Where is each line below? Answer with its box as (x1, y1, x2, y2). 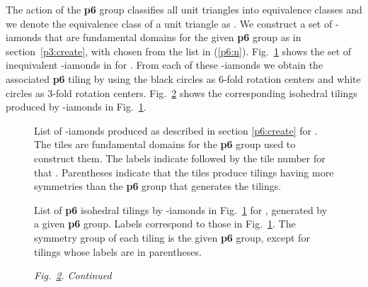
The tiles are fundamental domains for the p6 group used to (34, 137, 296, 152)
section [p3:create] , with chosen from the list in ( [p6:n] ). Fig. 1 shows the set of (6, 43, 352, 58)
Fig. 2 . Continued (34, 268, 112, 283)
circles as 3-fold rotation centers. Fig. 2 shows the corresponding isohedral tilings (6, 85, 357, 100)
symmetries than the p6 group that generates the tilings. (34, 179, 282, 193)
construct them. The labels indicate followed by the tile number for (34, 150, 326, 165)
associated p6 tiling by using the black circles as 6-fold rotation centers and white (6, 71, 361, 86)
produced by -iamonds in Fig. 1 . (6, 99, 146, 114)
